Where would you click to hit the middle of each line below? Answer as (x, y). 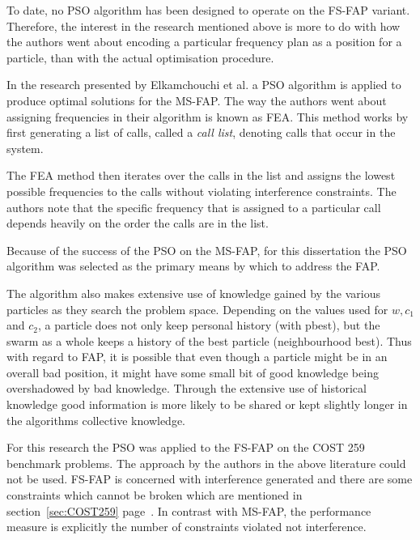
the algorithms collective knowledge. (96, 420)
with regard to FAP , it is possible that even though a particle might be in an (197, 357)
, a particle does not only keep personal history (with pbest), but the (209, 325)
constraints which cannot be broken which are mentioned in (155, 495)
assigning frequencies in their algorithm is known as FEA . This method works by (208, 116)
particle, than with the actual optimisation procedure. (140, 57)
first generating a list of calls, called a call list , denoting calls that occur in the (201, 132)
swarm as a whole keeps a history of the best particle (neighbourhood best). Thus (209, 340)
